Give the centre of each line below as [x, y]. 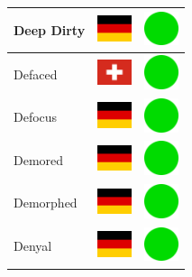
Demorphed [46, 203]
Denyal [33, 246]
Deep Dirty [50, 29]
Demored [39, 159]
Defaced [36, 74]
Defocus [36, 117]
